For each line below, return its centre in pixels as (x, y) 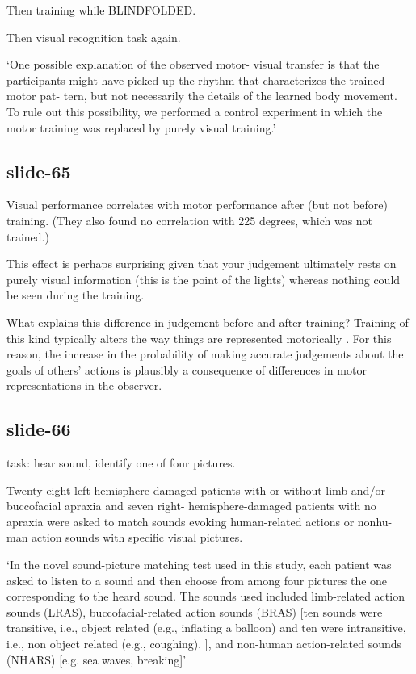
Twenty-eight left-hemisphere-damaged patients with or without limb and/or (196, 490)
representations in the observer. (84, 385)
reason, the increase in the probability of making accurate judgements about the (205, 354)
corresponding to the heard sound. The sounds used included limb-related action (206, 596)
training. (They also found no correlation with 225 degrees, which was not (190, 220)
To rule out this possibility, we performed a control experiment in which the (195, 111)
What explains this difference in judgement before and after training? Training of (208, 322)
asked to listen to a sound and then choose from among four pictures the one (197, 580)
